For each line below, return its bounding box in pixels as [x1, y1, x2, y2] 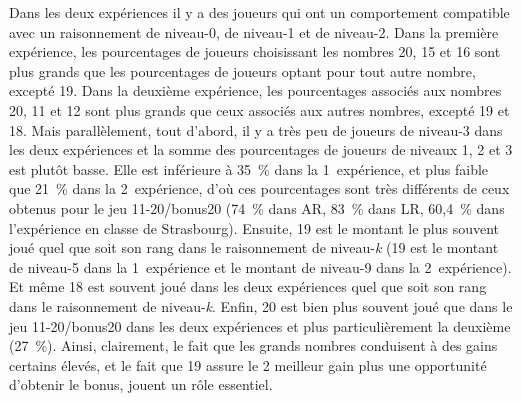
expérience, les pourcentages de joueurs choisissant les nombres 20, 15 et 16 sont [9, 41, 501, 62]
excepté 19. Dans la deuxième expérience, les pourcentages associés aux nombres [9, 80, 502, 101]
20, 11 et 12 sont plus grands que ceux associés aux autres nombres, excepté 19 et [9, 99, 510, 120]
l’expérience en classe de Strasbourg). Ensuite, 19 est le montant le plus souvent [9, 217, 500, 238]
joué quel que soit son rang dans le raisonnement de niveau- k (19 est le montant [9, 237, 499, 258]
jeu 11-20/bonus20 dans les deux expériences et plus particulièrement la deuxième [9, 315, 511, 336]
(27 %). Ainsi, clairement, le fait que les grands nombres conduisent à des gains [9, 335, 498, 356]
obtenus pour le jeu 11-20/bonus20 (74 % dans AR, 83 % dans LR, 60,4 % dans [9, 197, 505, 218]
